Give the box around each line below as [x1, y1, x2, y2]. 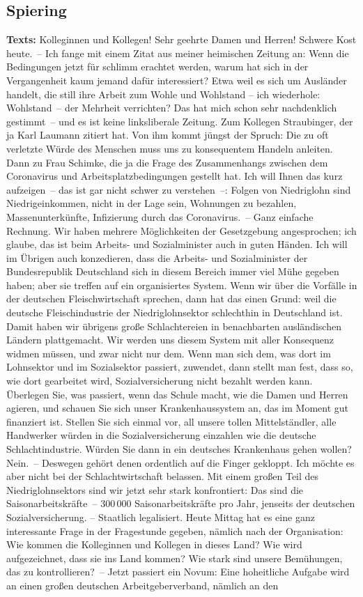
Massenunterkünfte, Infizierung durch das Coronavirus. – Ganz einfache [6, 209, 314, 224]
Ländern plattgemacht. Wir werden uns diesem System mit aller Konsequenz [6, 332, 334, 347]
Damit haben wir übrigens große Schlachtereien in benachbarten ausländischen [6, 318, 341, 333]
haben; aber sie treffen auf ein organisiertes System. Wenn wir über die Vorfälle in [6, 277, 357, 292]
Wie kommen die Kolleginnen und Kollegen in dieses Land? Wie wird [6, 537, 302, 552]
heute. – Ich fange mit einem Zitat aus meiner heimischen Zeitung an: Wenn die [6, 45, 349, 60]
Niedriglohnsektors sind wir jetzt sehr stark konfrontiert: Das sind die [6, 482, 304, 497]
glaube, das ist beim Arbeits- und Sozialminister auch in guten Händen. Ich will [6, 237, 348, 251]
